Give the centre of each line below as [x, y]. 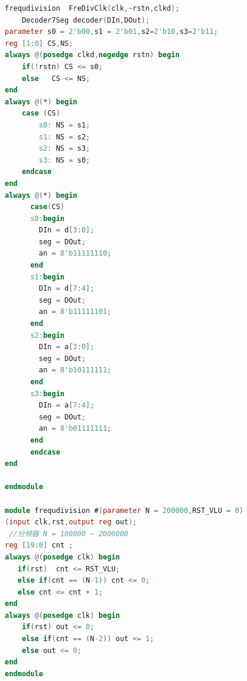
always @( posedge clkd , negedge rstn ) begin [92, 55]
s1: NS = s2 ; [65, 137]
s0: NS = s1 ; [65, 125]
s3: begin [47, 394]
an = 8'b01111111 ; [75, 429]
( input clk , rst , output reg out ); [71, 522]
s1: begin [47, 277]
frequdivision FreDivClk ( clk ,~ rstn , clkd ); [92, 8]
